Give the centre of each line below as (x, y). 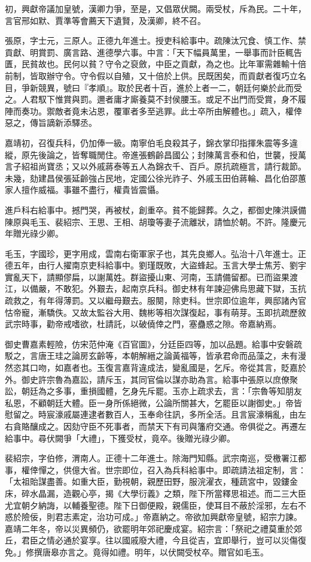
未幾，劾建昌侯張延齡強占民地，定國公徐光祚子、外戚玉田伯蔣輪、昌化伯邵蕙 (155, 178)
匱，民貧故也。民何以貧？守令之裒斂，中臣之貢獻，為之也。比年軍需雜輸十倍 (155, 64)
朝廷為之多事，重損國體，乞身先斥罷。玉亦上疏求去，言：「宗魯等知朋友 (161, 391)
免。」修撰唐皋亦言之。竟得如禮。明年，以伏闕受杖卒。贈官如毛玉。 (137, 552)
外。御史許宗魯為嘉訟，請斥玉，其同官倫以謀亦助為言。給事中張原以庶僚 (147, 379)
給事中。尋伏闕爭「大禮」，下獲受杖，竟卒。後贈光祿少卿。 (120, 438)
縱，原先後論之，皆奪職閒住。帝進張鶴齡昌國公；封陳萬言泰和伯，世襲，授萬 (155, 154)
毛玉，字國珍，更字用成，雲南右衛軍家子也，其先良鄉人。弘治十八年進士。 (151, 253)
